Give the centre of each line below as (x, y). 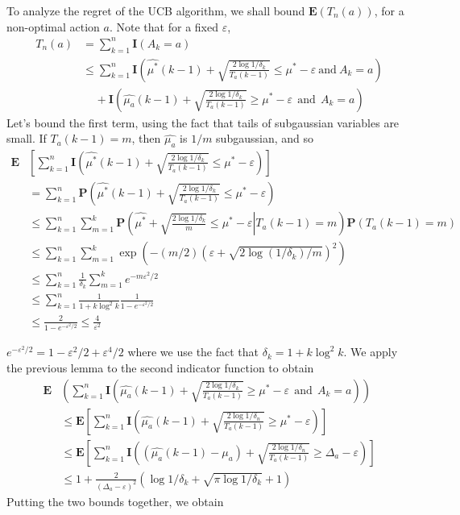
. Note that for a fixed (164, 26)
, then (146, 138)
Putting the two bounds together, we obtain (115, 501)
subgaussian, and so (265, 138)
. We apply (371, 352)
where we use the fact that (193, 352)
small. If (27, 138)
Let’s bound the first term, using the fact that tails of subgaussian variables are (203, 122)
